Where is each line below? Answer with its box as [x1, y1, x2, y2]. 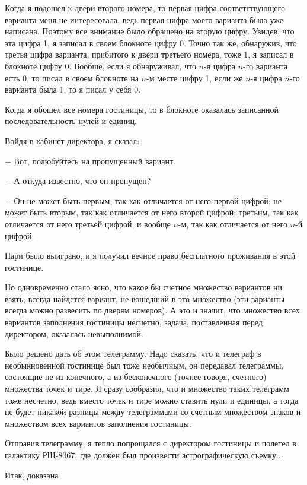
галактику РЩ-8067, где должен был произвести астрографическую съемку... [5, 449, 283, 461]
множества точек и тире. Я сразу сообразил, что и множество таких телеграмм [5, 382, 289, 395]
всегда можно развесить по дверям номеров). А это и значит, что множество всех [5, 304, 300, 316]
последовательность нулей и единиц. [5, 115, 137, 127]
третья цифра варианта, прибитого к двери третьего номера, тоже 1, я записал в [5, 48, 294, 61]
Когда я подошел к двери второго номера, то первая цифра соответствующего [5, 2, 285, 14]
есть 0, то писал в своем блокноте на [5, 71, 139, 84]
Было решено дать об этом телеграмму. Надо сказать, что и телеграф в [5, 347, 261, 360]
